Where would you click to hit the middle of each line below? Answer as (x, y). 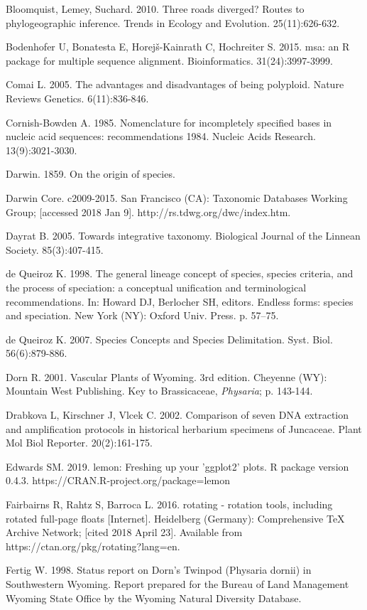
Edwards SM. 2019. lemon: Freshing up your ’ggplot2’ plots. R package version (177, 466)
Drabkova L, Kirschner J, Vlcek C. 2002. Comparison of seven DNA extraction (177, 415)
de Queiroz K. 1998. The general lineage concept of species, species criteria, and (180, 273)
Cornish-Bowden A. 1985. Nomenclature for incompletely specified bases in (169, 122)
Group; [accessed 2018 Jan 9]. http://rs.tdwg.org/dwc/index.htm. (148, 212)
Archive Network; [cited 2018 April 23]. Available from (124, 532)
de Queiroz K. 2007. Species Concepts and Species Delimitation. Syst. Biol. (169, 339)
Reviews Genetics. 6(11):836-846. (77, 98)
